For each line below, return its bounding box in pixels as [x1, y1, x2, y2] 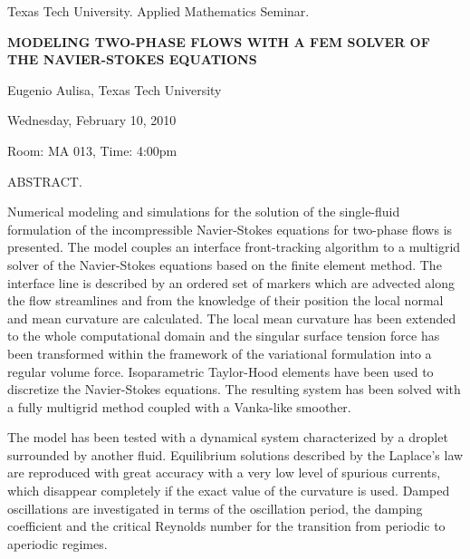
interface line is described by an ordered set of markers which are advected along [7, 273, 456, 292]
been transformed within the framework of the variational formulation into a [7, 343, 432, 362]
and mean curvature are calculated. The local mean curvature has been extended [7, 308, 456, 327]
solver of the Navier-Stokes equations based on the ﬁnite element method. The [7, 255, 442, 274]
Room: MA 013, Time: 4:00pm [7, 140, 177, 159]
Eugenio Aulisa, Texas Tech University [7, 80, 222, 99]
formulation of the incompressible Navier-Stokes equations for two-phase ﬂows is [7, 219, 453, 238]
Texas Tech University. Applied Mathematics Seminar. [7, 2, 310, 20]
